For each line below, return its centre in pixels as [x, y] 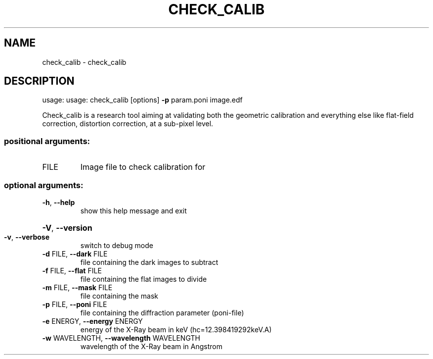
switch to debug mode [117, 245]
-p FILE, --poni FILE [75, 304]
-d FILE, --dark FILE [75, 254]
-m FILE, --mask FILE [77, 287]
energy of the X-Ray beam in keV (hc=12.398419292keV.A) [176, 329]
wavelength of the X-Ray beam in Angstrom [151, 346]
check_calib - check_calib [84, 62]
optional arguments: [44, 185]
